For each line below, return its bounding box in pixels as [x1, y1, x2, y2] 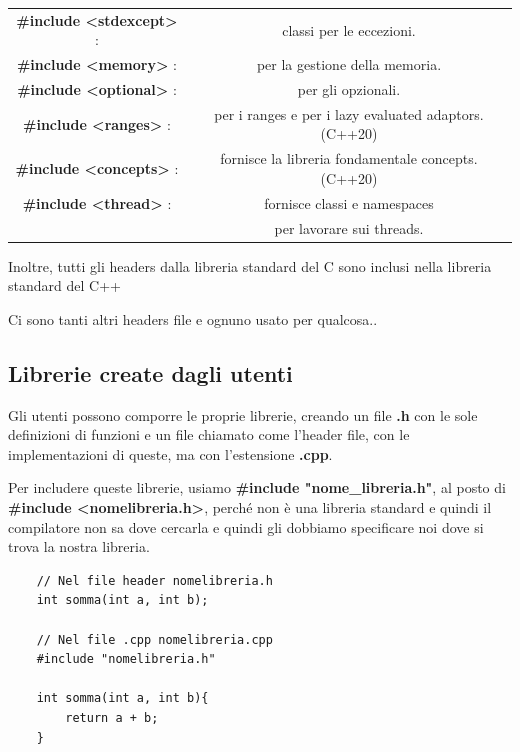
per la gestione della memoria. [256, 54, 442, 75]
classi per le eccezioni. [282, 19, 416, 40]
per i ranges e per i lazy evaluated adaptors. [214, 103, 484, 124]
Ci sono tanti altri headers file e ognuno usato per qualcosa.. [8, 308, 378, 329]
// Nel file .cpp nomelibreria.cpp [36, 632, 273, 647]
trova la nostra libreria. [8, 536, 150, 557]
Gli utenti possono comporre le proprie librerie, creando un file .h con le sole [8, 404, 478, 425]
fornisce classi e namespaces [264, 192, 434, 213]
